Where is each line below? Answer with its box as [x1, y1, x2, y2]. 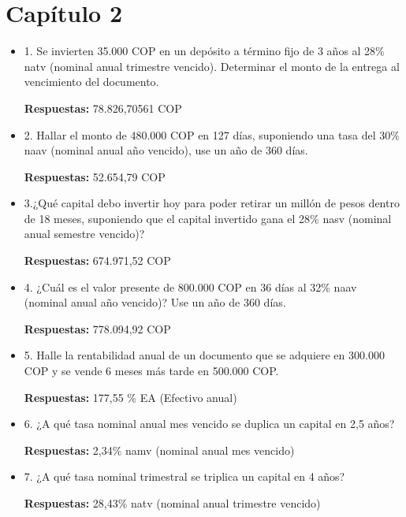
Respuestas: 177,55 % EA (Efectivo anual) [24, 389, 237, 405]
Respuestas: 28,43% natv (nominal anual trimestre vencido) [24, 495, 321, 511]
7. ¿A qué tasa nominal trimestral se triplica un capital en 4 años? [24, 468, 345, 485]
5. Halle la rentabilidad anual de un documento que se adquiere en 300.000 [24, 347, 385, 363]
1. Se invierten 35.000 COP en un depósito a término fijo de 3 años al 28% [24, 43, 385, 59]
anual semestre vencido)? [24, 225, 145, 242]
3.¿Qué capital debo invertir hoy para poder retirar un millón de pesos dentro [24, 195, 400, 211]
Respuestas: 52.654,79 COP [24, 168, 166, 184]
